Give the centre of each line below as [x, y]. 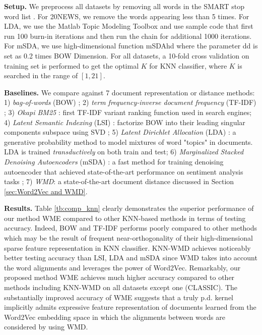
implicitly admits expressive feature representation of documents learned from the [130, 307]
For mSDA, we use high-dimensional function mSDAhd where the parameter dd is [131, 46]
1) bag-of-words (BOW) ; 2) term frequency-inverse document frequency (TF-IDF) [130, 102]
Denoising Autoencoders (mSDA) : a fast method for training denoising [114, 161]
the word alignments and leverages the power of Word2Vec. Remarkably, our [122, 267]
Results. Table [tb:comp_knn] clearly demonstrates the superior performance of [129, 208]
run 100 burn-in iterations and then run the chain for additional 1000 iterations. [128, 36]
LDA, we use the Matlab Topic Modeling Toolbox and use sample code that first [129, 26]
